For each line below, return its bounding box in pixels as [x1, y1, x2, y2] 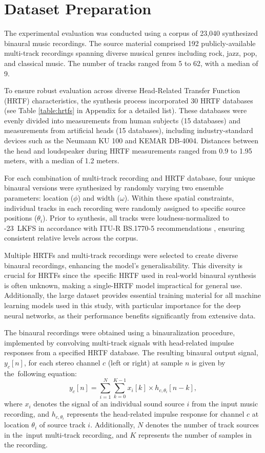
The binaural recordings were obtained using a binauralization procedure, [4, 327, 235, 338]
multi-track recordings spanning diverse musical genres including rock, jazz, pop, [4, 48, 257, 58]
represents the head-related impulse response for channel [67, 408, 244, 419]
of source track [39, 419, 86, 430]
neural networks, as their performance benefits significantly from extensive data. [4, 310, 256, 320]
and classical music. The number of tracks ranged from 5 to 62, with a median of [4, 57, 258, 68]
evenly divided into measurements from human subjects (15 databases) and [4, 115, 240, 125]
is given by [192, 357, 226, 368]
